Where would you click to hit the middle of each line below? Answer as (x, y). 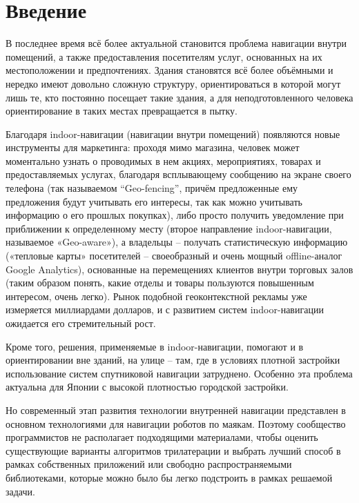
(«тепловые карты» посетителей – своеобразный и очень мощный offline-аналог (174, 256)
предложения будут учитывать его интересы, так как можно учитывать (154, 201)
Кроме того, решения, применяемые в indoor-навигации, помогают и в (155, 346)
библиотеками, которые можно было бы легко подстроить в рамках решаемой (169, 477)
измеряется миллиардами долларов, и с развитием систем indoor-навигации (165, 309)
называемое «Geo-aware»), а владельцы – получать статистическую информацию (177, 242)
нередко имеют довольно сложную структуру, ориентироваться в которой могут (173, 83)
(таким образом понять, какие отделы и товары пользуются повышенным (160, 283)
